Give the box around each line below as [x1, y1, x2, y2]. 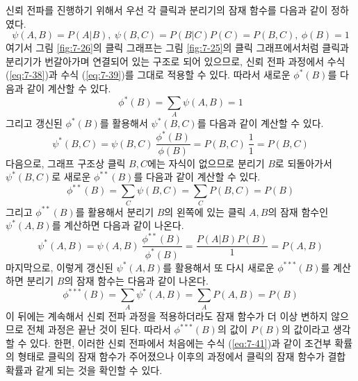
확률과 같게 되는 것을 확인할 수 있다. [6, 363, 163, 378]
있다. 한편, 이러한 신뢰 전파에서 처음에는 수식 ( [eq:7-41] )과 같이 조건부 [30, 335, 332, 350]
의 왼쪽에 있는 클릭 [164, 204, 246, 219]
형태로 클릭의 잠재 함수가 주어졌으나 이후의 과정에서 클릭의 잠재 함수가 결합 [17, 349, 346, 364]
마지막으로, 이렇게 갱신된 [6, 260, 113, 274]
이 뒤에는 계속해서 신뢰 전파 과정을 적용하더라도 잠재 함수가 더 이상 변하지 [6, 308, 328, 323]
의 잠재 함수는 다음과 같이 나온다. [64, 273, 209, 288]
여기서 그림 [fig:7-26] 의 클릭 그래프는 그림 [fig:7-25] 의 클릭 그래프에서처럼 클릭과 [6, 40, 349, 55]
